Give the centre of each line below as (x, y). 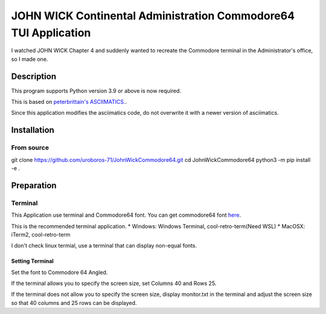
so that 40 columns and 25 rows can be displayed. (74, 303)
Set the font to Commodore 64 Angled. (59, 272)
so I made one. (30, 59)
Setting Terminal (32, 261)
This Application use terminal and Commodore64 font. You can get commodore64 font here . (126, 215)
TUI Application (51, 33)
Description (34, 76)
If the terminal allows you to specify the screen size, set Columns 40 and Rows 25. (114, 283)
